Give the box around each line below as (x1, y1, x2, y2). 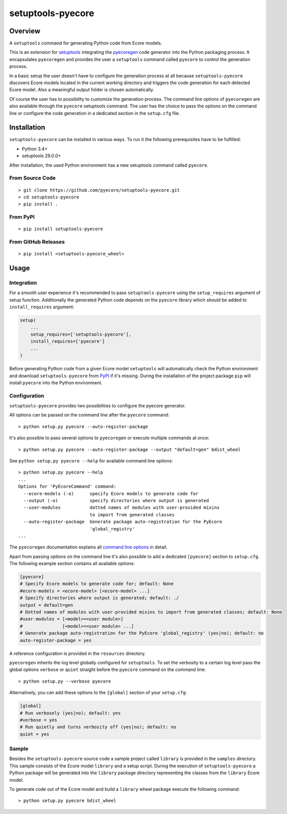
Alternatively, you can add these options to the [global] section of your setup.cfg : (9, 690, 187, 696)
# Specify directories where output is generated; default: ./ (20, 595, 179, 601)
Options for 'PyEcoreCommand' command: (18, 484, 117, 490)
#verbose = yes (20, 717, 57, 723)
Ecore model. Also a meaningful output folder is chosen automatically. (9, 87, 154, 93)
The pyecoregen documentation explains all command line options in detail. (9, 544, 168, 550)
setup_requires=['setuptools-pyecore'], (30, 331, 132, 337)
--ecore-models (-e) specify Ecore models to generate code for (23, 491, 199, 496)
